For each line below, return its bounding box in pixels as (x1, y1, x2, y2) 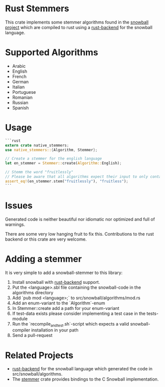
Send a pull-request (12, 332, 53, 338)
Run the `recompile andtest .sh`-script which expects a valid (12, 321, 129, 328)
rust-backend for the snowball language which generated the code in (12, 366, 153, 372)
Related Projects (5, 350, 74, 361)
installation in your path (31, 327, 79, 333)
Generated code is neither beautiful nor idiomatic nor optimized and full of (5, 216, 155, 222)
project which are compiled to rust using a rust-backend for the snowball (5, 24, 153, 30)
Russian (12, 99, 28, 106)
